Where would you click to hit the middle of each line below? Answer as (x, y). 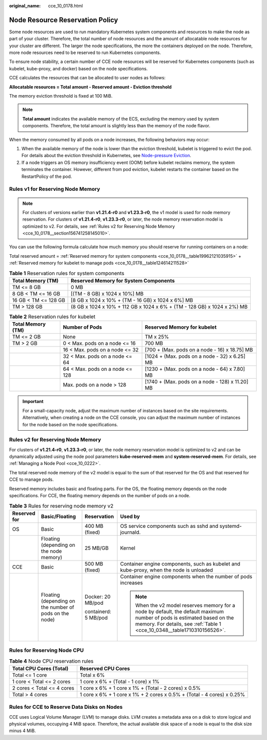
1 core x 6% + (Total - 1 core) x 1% (120, 682)
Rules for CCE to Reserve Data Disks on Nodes (66, 707)
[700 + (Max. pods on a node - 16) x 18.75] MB (199, 350)
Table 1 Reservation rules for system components (67, 273)
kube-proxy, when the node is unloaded (166, 570)
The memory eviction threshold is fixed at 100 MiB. (61, 96)
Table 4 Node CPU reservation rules (51, 661)
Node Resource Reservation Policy (64, 20)
